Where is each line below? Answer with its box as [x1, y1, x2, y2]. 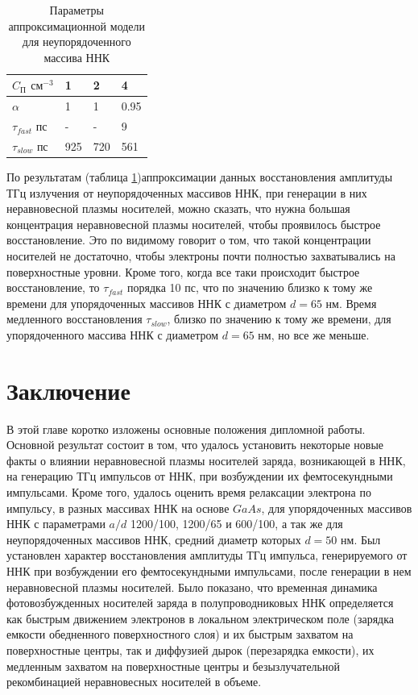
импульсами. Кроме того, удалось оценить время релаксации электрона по [6, 484, 371, 501]
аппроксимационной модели [8, 17, 146, 34]
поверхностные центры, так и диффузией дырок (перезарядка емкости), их [6, 641, 375, 658]
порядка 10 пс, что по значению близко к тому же [126, 279, 373, 296]
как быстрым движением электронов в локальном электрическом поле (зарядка [6, 610, 395, 626]
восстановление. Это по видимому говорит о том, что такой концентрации [6, 231, 371, 248]
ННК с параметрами [6, 515, 106, 532]
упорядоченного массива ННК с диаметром [6, 326, 219, 343]
